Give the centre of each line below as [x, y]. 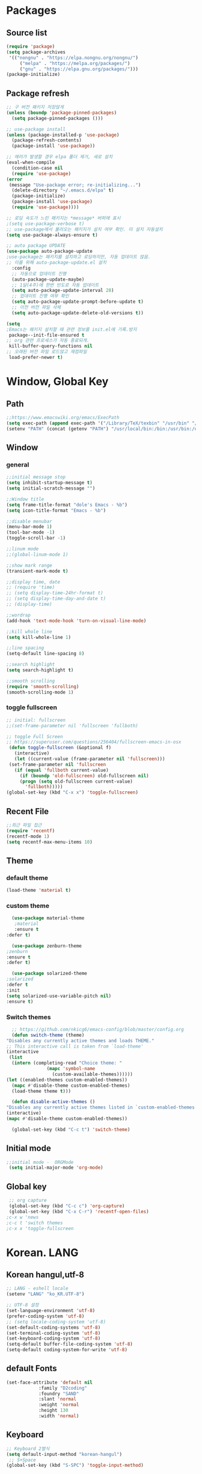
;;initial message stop [36, 477]
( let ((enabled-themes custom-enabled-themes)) [67, 1080]
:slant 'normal [57, 1399]
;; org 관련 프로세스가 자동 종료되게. [48, 341]
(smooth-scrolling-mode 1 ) [40, 692]
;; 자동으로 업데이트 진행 [39, 274]
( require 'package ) [31, 46]
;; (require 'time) [31, 588]
